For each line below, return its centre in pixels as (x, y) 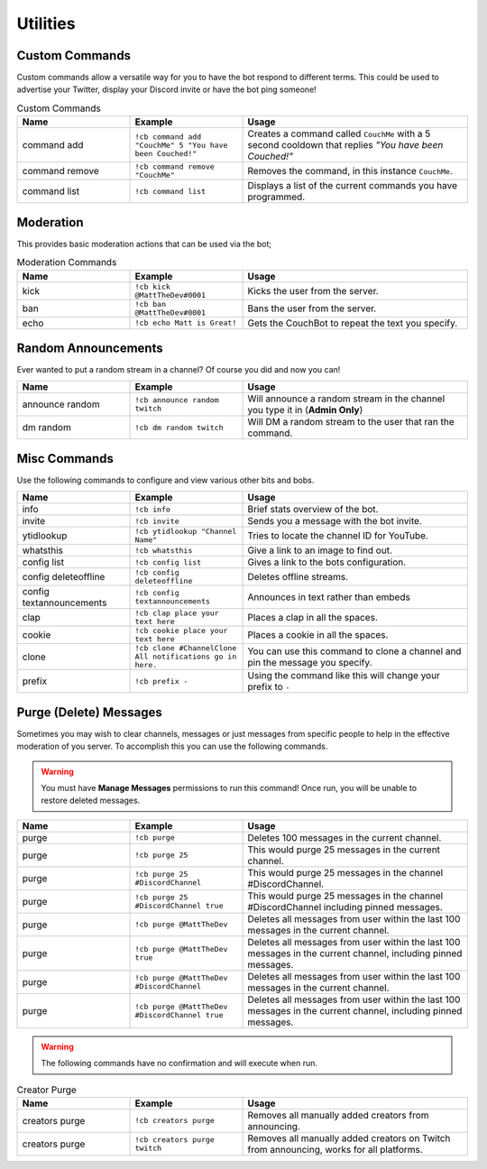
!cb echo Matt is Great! (186, 323)
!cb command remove (175, 167)
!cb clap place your (177, 613)
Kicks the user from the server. (313, 290)
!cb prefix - (161, 681)
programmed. (276, 197)
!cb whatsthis (164, 550)
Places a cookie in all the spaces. (318, 635)
